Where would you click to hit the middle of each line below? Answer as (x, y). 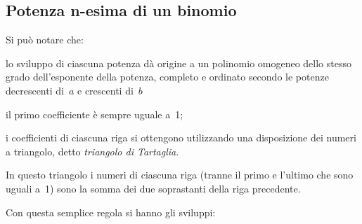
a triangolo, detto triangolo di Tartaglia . (92, 151)
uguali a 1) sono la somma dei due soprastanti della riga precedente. (153, 188)
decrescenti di (35, 90)
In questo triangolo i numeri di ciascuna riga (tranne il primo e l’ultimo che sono (180, 175)
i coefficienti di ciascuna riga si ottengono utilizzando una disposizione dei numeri (181, 138)
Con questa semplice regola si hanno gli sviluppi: (111, 212)
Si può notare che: (45, 40)
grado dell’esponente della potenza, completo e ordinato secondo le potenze (167, 77)
